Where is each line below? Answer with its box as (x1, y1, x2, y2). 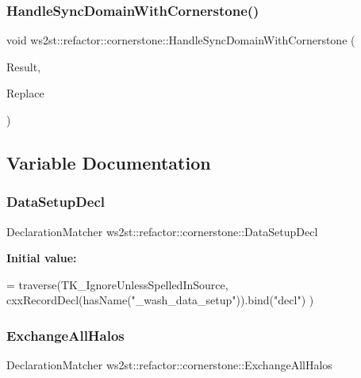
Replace (6, 85, 44, 101)
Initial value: (6, 250, 77, 266)
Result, (6, 58, 41, 74)
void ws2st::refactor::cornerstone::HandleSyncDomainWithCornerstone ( (6, 32, 355, 48)
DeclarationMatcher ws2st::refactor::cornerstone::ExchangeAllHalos (6, 357, 332, 373)
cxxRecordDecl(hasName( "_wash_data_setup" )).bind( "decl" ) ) (6, 292, 314, 308)
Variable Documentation (6, 150, 211, 174)
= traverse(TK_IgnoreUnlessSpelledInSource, (6, 276, 229, 292)
